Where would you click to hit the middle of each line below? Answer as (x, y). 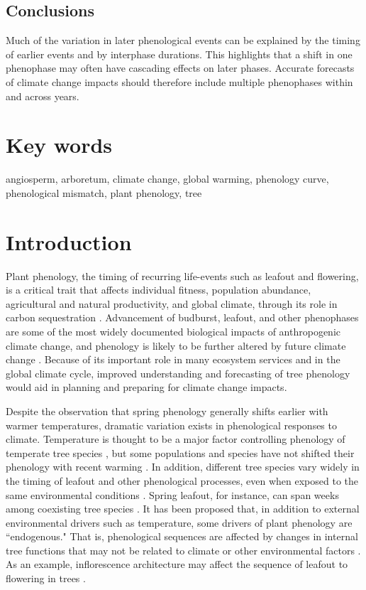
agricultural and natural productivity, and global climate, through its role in (172, 303)
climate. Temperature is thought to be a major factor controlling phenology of (176, 439)
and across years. (43, 96)
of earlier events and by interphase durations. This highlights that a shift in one (179, 54)
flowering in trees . (46, 578)
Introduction (69, 241)
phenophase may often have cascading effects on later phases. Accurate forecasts (180, 68)
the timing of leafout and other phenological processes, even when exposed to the (182, 480)
